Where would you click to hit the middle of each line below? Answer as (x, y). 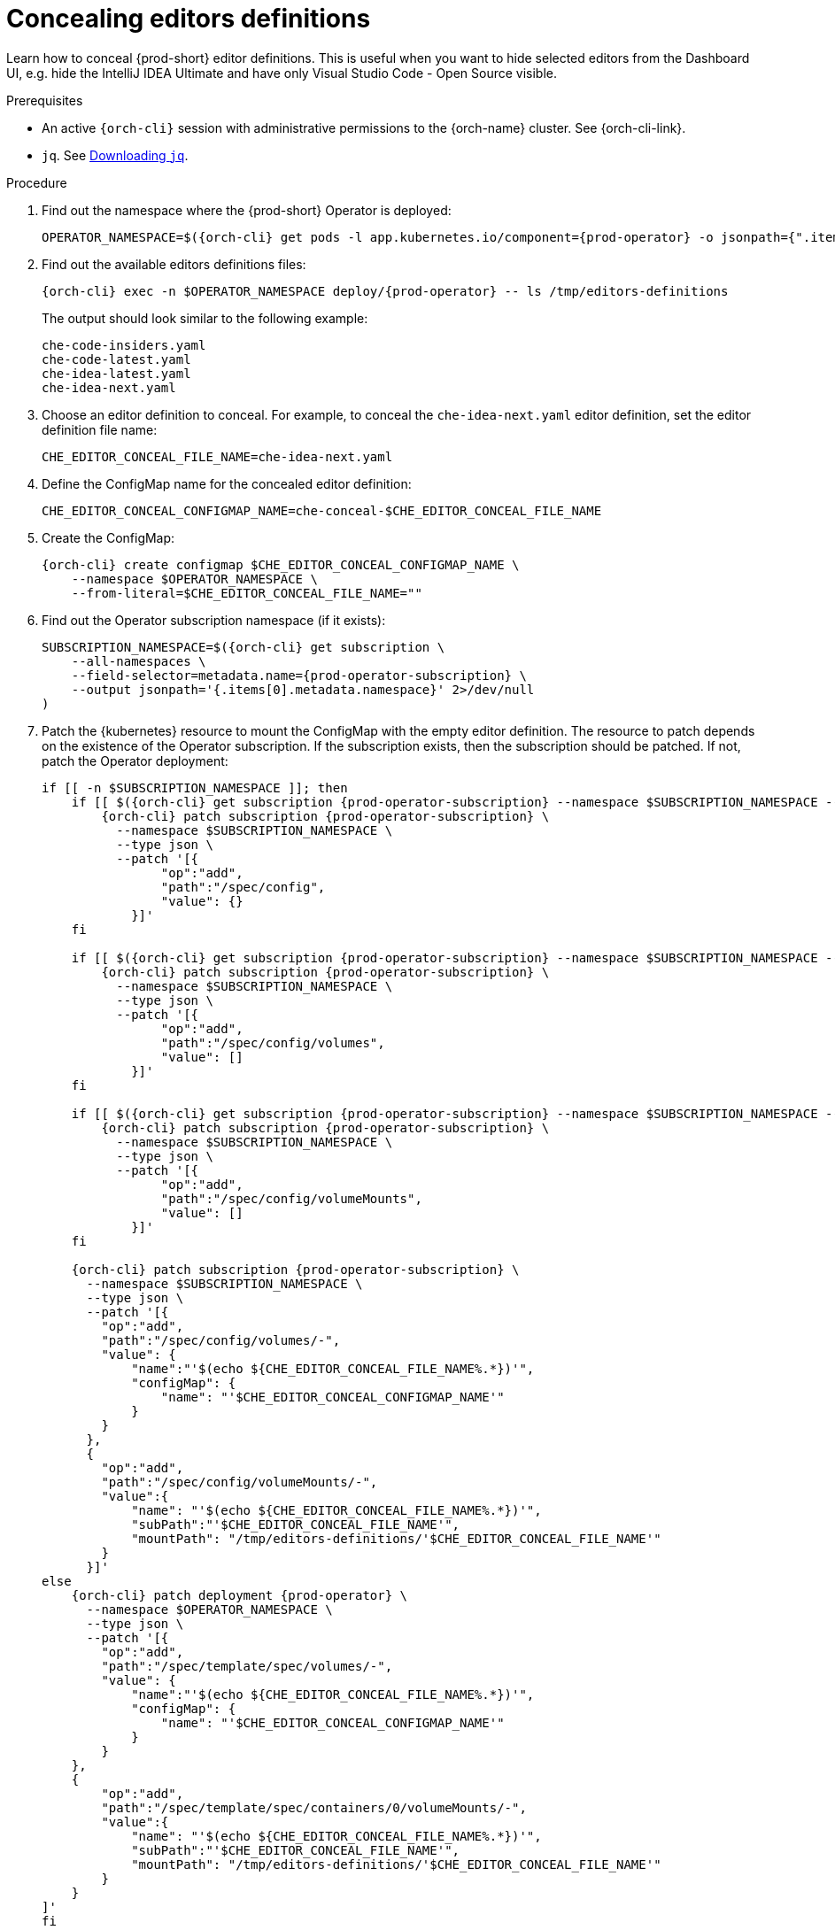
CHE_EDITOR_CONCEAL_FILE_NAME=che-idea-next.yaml (217, 456)
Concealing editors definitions (189, 19)
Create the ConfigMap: (108, 537)
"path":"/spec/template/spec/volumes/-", (247, 1666)
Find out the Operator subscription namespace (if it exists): (214, 620)
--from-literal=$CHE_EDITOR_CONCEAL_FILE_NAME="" (247, 593)
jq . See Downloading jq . (115, 155)
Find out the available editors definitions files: (174, 264)
